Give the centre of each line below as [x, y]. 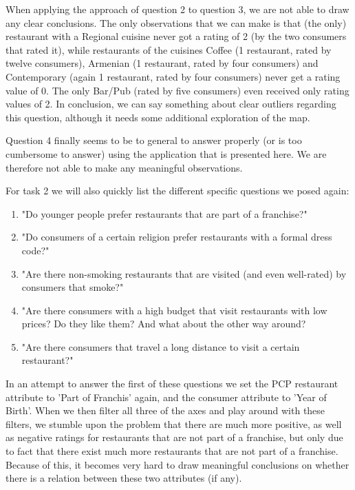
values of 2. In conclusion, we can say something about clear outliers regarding [171, 104]
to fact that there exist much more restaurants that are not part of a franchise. [172, 451]
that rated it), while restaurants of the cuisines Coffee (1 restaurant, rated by [169, 49]
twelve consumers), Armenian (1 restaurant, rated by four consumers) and [162, 63]
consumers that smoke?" [73, 287]
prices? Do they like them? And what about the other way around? [164, 324]
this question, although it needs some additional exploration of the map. [158, 117]
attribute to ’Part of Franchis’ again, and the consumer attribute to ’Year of [166, 397]
